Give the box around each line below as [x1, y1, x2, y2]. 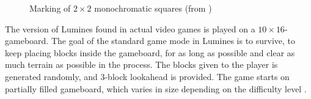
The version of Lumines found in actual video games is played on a [5, 22, 255, 35]
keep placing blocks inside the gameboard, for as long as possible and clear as [5, 46, 295, 59]
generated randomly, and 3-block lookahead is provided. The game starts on [5, 70, 290, 82]
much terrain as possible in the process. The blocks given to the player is [5, 58, 278, 71]
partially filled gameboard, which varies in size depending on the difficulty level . [5, 82, 307, 95]
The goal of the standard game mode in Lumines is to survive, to [51, 34, 296, 47]
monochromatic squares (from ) [94, 2, 212, 14]
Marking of [29, 2, 71, 14]
